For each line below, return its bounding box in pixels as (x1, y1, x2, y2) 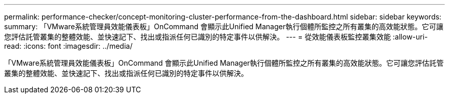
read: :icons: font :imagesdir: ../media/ (4, 42, 133, 50)
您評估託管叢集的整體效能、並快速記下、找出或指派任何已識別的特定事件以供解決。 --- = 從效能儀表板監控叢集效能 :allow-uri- (4, 32, 428, 41)
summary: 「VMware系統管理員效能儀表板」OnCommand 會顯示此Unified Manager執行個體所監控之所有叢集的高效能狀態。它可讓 (4, 22, 443, 31)
